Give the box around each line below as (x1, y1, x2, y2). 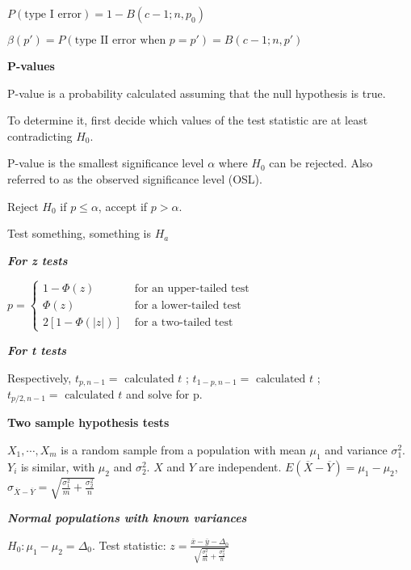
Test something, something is (7, 225, 152, 242)
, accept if (98, 197, 148, 214)
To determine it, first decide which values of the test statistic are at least (7, 112, 368, 129)
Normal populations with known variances (7, 509, 247, 526)
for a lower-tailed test (134, 299, 241, 311)
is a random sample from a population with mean (61, 441, 306, 458)
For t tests (7, 341, 67, 358)
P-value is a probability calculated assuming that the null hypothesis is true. (7, 84, 386, 101)
